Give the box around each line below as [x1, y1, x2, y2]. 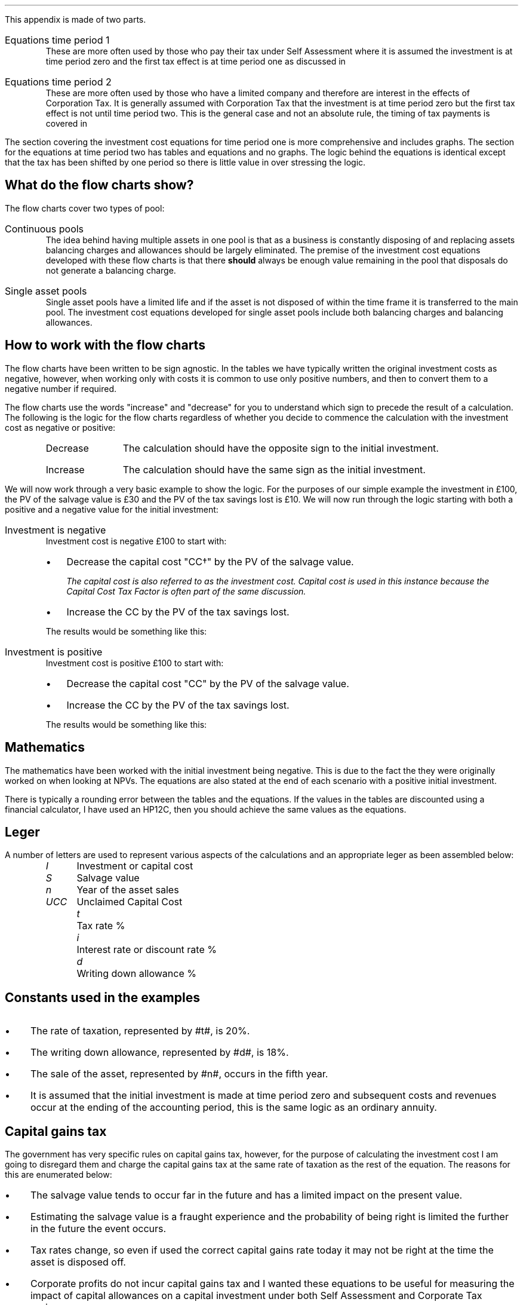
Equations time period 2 [5, 76, 112, 88]
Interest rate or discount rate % [76, 943, 217, 956]
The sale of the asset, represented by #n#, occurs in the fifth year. [30, 1068, 328, 1080]
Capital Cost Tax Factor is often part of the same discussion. [66, 586, 306, 596]
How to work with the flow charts [5, 338, 205, 353]
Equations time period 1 [5, 34, 110, 46]
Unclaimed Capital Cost [76, 896, 183, 908]
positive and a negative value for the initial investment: [5, 504, 219, 514]
